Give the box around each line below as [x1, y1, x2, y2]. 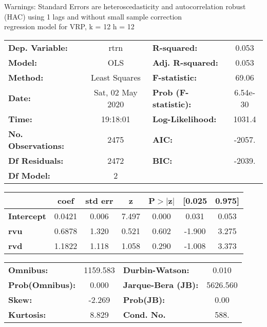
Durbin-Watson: [123, 263, 189, 276]
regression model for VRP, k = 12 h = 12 [4, 21, 135, 32]
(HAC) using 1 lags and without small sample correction [4, 11, 182, 22]
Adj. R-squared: [152, 56, 218, 68]
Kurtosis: [8, 308, 46, 320]
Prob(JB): [123, 293, 165, 305]
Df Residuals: [8, 154, 64, 166]
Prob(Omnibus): [8, 278, 76, 291]
